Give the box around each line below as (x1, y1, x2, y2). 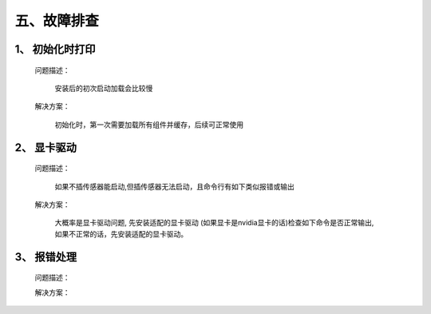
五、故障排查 (14, 12, 100, 30)
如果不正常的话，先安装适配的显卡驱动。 (54, 229, 188, 239)
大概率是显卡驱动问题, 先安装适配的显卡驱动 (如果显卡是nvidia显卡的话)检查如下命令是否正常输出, (54, 218, 374, 228)
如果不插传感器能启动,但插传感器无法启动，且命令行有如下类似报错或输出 (54, 181, 295, 191)
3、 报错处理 (14, 250, 77, 264)
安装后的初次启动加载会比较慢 (54, 83, 153, 93)
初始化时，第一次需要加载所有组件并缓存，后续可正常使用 (54, 120, 243, 129)
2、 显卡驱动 (14, 141, 77, 154)
